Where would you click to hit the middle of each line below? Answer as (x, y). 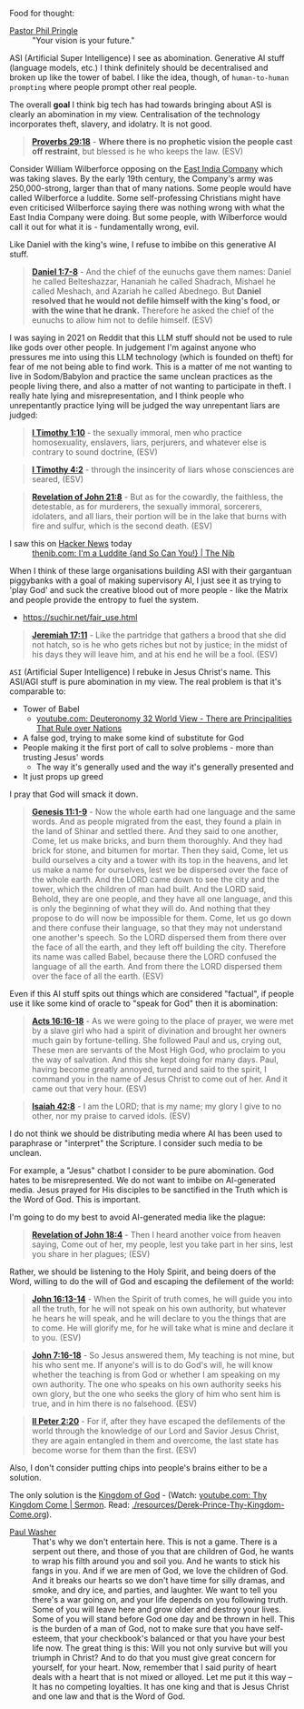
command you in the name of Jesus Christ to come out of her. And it (159, 1079)
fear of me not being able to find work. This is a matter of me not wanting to (151, 367)
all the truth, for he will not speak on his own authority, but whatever (159, 1308)
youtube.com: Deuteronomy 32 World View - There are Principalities (164, 719)
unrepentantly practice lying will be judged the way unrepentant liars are (145, 405)
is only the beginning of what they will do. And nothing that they (151, 908)
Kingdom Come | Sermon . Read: (69, 1505)
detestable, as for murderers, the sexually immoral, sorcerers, (147, 507)
